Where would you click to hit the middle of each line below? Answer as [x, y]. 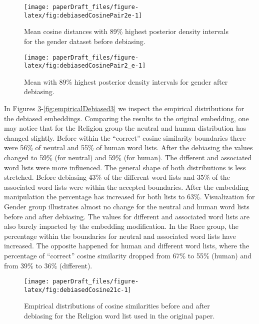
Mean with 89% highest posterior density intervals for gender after [126, 81]
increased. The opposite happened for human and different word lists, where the [127, 246]
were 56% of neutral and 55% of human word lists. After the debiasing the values [128, 147]
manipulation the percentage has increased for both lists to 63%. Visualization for [129, 197]
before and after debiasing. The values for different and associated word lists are [127, 216]
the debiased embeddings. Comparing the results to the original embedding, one [126, 118]
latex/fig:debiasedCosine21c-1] [78, 290]
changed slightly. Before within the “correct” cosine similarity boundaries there [125, 137]
